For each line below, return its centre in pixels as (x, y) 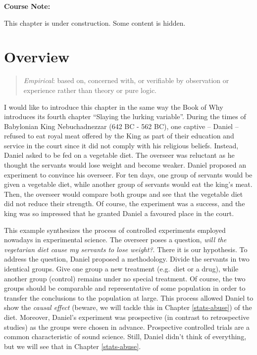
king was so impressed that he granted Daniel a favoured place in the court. (119, 213)
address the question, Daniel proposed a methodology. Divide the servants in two (127, 259)
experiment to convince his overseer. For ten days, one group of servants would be (128, 174)
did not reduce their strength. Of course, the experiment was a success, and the (125, 203)
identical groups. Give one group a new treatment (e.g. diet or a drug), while (121, 268)
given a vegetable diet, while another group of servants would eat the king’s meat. (128, 184)
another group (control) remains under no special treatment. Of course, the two (125, 278)
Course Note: (27, 6)
